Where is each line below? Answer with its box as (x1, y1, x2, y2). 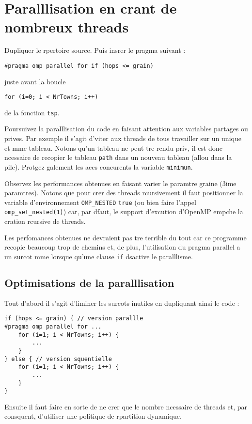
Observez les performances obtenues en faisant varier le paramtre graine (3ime (4, 178, 236, 188)
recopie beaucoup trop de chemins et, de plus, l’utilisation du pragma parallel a (4, 242, 240, 252)
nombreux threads (4, 17, 129, 37)
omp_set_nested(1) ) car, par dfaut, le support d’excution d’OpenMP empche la (4, 206, 243, 217)
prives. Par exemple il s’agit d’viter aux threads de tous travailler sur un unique (4, 133, 241, 143)
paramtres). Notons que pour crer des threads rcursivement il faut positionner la (4, 188, 243, 198)
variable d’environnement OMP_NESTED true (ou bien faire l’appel (4, 197, 196, 207)
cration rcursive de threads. (4, 216, 86, 226)
